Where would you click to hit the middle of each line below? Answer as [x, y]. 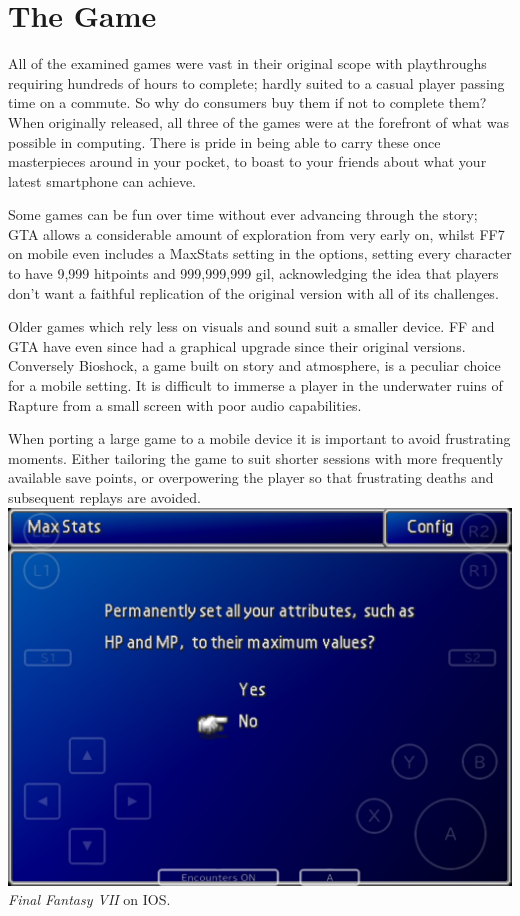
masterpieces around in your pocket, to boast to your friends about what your [247, 161]
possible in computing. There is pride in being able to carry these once [224, 141]
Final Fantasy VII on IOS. [89, 899]
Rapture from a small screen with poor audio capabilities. [185, 404]
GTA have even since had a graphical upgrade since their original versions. [237, 345]
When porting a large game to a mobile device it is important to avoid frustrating [259, 438]
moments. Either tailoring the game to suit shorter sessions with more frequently [256, 457]
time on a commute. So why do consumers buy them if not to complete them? [247, 102]
